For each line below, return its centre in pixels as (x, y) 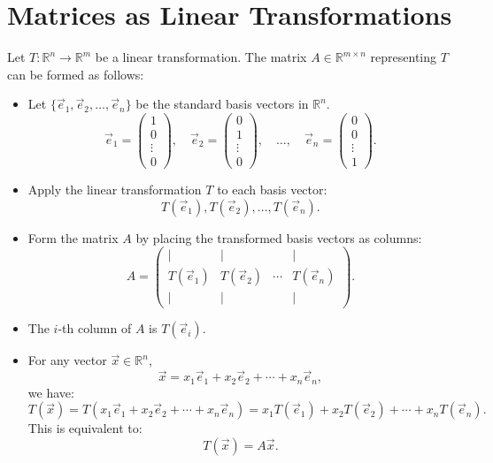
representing (404, 57)
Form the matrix (73, 237)
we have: (51, 392)
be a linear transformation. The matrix (201, 57)
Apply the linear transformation (115, 190)
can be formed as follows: (76, 74)
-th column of (95, 328)
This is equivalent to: (85, 428)
